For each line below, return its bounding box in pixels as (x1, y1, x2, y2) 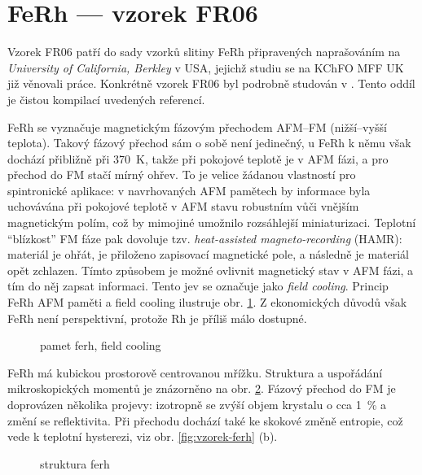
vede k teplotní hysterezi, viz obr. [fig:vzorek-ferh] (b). (7, 428, 278, 445)
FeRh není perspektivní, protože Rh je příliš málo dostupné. (7, 309, 307, 326)
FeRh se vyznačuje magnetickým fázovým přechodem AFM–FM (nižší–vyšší (7, 118, 387, 135)
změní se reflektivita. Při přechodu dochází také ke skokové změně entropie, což (7, 412, 403, 429)
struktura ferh (40, 455, 110, 472)
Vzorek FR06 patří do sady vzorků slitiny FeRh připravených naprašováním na (7, 43, 401, 60)
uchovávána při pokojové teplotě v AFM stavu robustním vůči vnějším (7, 198, 359, 215)
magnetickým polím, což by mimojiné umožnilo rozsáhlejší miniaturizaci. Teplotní (7, 214, 416, 231)
